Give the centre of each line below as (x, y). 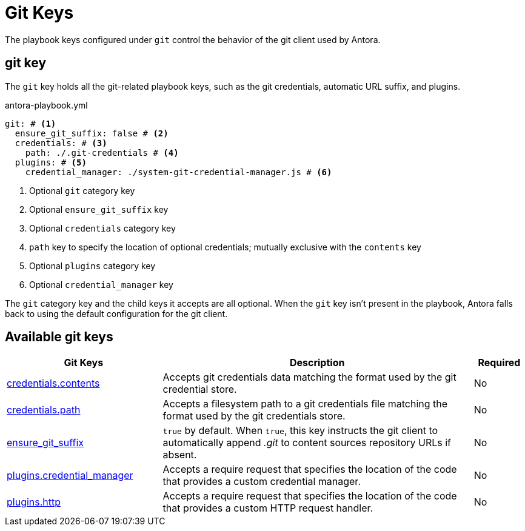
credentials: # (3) (61, 143)
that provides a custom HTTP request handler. (268, 508)
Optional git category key (82, 190)
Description (317, 363)
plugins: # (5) (51, 162)
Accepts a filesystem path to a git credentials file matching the (305, 404)
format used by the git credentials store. (254, 416)
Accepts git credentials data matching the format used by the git (309, 377)
